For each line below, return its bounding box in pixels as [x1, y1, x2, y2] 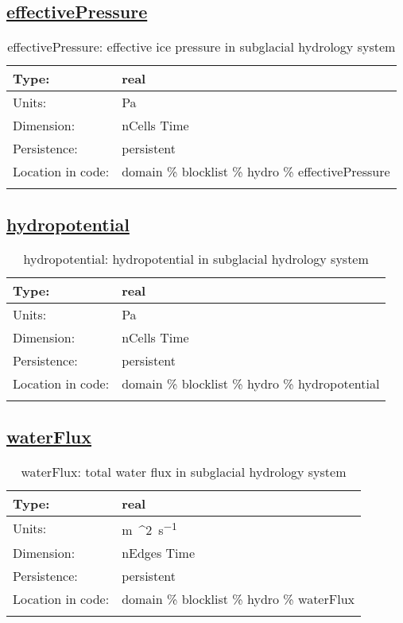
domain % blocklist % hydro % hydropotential [122, 374, 380, 393]
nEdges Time [122, 543, 195, 562]
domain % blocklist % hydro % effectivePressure [122, 162, 390, 181]
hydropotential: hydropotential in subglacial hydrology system [23, 250, 369, 269]
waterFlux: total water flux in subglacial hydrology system [21, 462, 347, 481]
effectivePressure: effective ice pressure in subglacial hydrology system [7, 37, 396, 56]
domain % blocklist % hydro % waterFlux [122, 589, 355, 608]
